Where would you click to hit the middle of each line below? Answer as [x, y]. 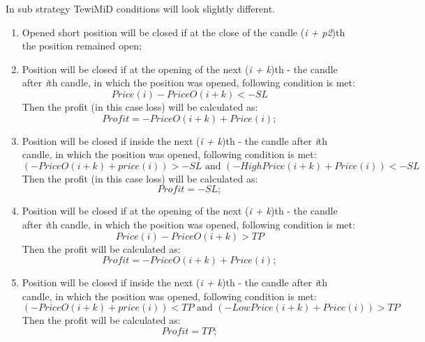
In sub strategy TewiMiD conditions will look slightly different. [140, 8]
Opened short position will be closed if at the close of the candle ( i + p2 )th [184, 32]
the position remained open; [82, 46]
